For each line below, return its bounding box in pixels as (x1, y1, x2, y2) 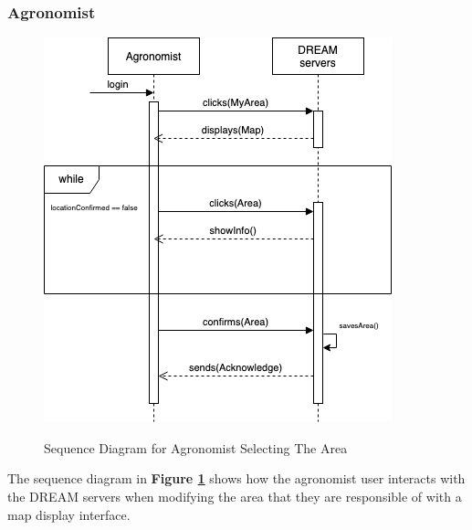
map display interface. (7, 504, 131, 524)
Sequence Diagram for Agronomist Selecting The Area (44, 438, 348, 457)
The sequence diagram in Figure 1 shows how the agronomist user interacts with (7, 469, 466, 488)
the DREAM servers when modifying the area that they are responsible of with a (7, 487, 462, 505)
